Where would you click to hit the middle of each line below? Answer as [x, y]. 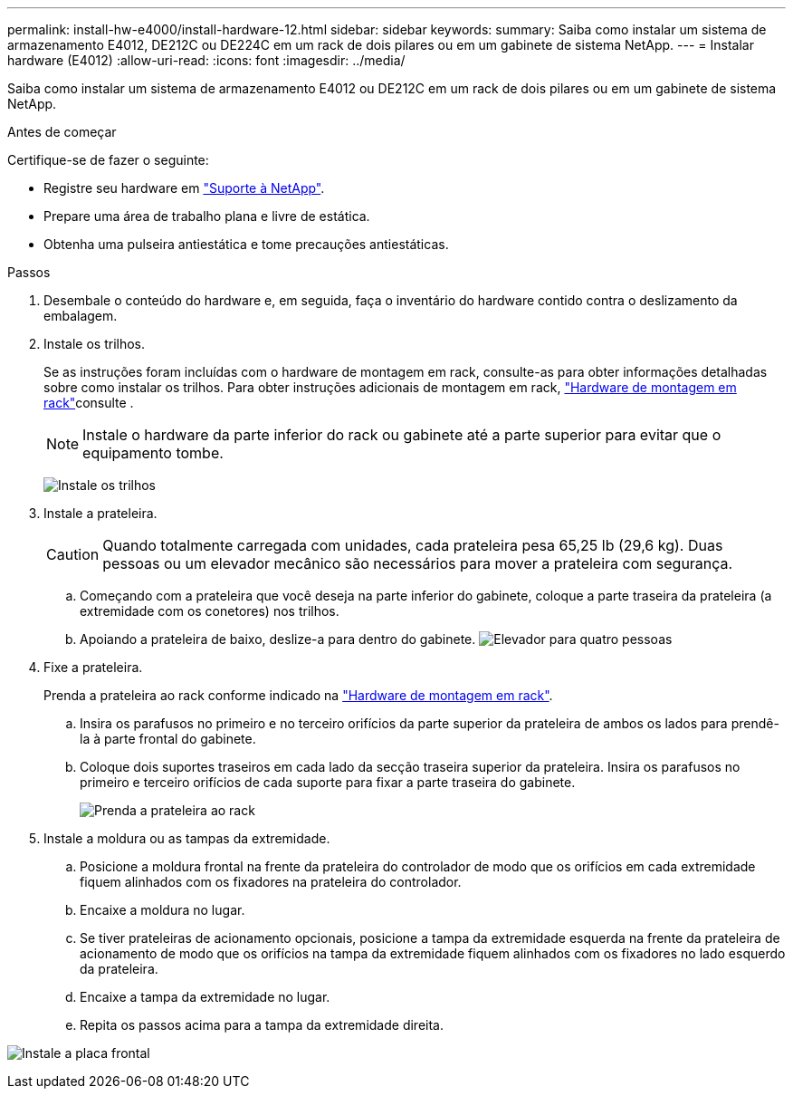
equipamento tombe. [153, 453]
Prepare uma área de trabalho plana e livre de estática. [207, 216]
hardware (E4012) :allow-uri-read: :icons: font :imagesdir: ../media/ [206, 60]
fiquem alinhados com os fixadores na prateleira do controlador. [271, 882]
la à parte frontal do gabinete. [168, 739]
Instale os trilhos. [95, 344]
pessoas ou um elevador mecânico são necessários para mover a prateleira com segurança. [418, 563]
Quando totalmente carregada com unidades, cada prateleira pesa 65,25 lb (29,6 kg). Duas [413, 545]
